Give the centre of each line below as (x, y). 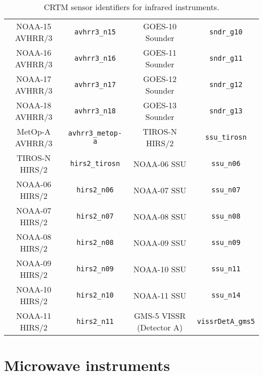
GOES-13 (160, 105)
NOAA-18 (34, 105)
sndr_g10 (226, 32)
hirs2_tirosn (95, 163)
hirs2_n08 (95, 242)
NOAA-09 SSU (160, 242)
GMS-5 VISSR (160, 316)
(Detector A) (160, 327)
